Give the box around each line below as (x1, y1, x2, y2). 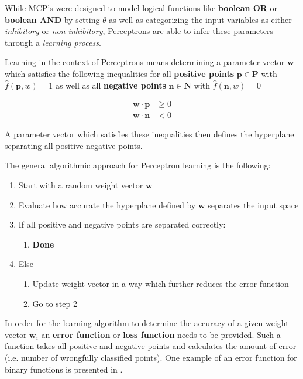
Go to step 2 (32, 297, 77, 309)
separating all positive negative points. (5, 139, 143, 151)
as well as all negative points (55, 79, 166, 91)
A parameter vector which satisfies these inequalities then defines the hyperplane (5, 128, 294, 140)
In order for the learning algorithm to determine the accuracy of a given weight (5, 317, 289, 329)
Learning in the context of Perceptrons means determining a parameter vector (5, 56, 285, 68)
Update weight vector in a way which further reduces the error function (32, 277, 289, 289)
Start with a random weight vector (18, 179, 143, 191)
